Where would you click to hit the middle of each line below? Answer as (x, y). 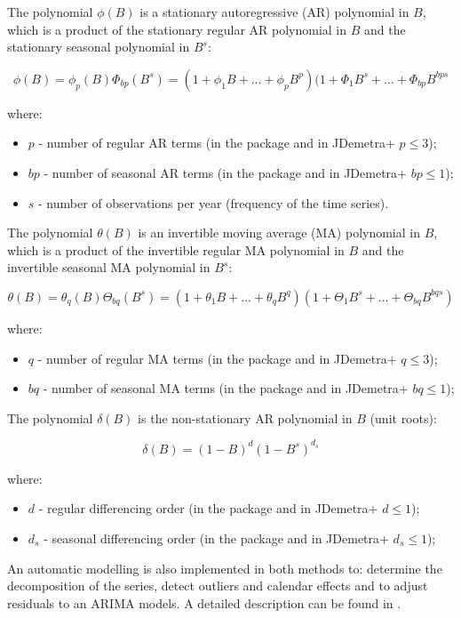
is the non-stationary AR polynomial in (245, 417)
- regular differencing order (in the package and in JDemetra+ (208, 508)
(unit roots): (403, 417)
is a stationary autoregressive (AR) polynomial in (274, 12)
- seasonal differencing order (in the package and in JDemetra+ (216, 538)
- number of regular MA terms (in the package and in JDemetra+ (217, 358)
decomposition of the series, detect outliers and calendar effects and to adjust (218, 586)
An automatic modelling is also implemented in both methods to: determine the (225, 568)
